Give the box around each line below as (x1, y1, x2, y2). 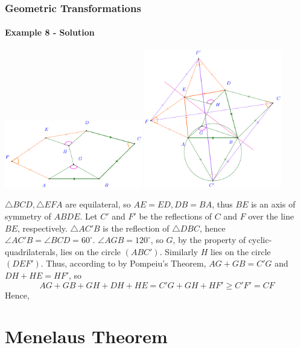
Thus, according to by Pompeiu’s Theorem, (46, 257, 206, 270)
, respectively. (17, 221, 68, 234)
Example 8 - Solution (5, 26, 95, 39)
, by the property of (173, 233, 246, 246)
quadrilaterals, (5, 245, 58, 258)
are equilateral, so (65, 198, 131, 210)
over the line (248, 210, 294, 223)
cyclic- (248, 233, 272, 246)
